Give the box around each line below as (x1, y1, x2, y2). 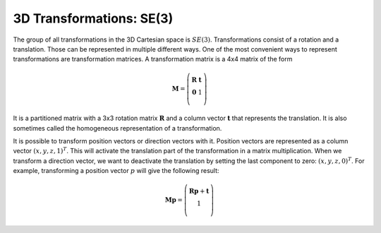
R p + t (188, 187, 210, 196)
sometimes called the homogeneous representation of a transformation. (13, 124, 222, 132)
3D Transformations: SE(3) (13, 11, 174, 26)
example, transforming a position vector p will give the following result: (13, 167, 219, 175)
